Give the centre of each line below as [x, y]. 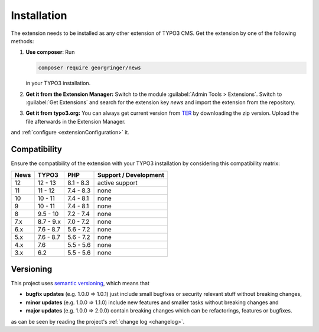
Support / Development [131, 175]
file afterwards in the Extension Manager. [76, 121]
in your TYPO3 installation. [58, 83]
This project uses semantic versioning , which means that [80, 283]
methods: [22, 41]
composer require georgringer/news [89, 68]
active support [118, 182]
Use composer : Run [50, 52]
